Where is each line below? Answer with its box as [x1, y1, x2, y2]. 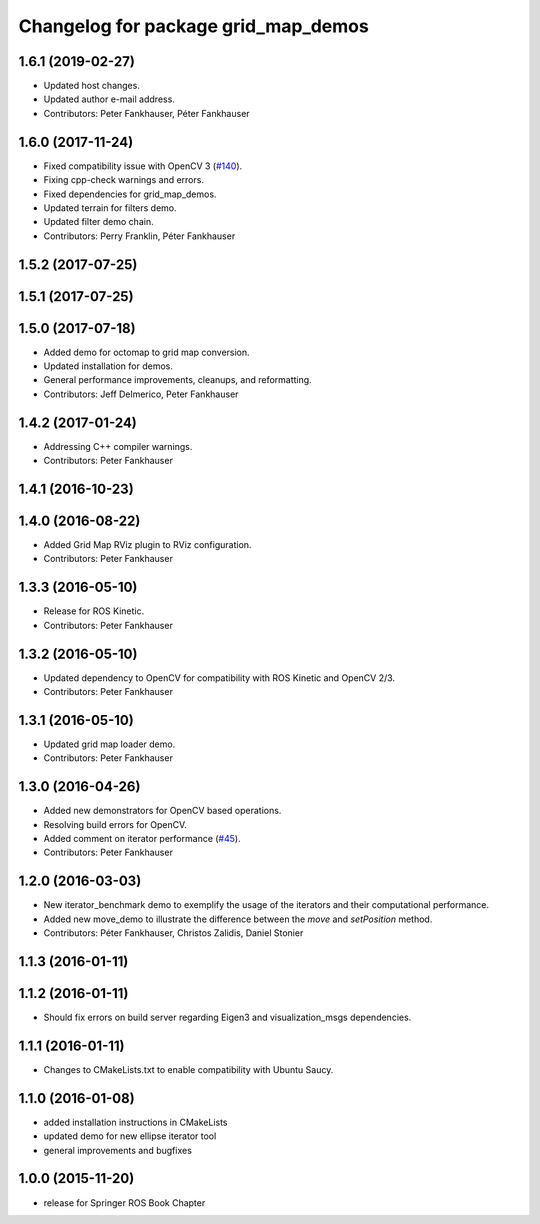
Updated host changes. [43, 80, 140, 92]
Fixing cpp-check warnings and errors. [43, 174, 205, 186]
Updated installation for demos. [43, 360, 174, 372]
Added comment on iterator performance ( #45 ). [43, 833, 241, 844]
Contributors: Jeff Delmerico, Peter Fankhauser [43, 388, 239, 400]
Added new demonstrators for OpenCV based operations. [43, 805, 282, 817]
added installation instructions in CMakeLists [43, 1116, 228, 1128]
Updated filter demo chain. [43, 216, 154, 228]
